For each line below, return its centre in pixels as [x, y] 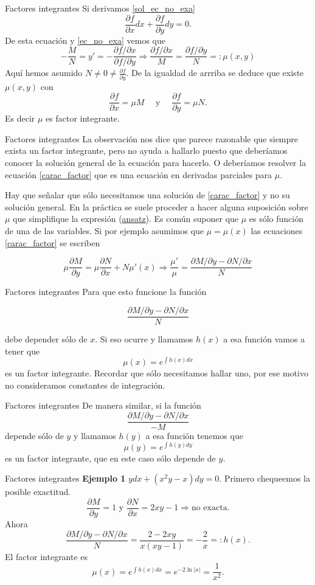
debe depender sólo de [46, 338]
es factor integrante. [83, 118]
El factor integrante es [47, 556]
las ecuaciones [277, 231]
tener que [22, 351]
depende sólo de [34, 436]
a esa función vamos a [264, 338]
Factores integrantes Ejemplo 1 [65, 478]
